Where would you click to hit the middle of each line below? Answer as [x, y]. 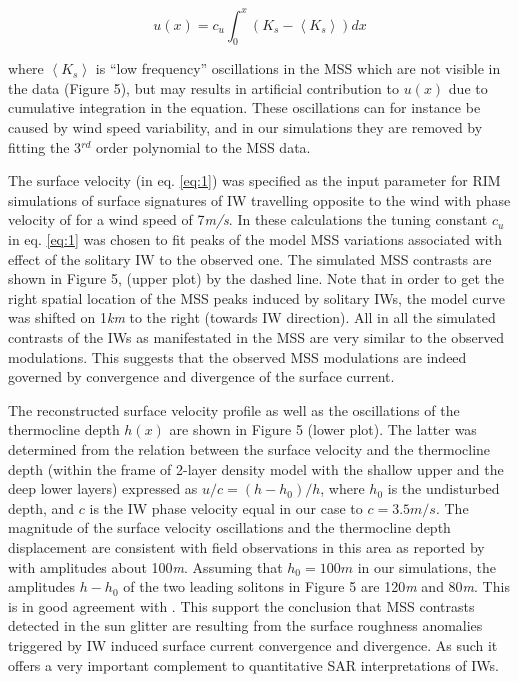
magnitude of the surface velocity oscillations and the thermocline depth [229, 527]
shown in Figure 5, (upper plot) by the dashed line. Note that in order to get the [256, 278]
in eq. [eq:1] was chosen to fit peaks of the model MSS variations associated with [255, 239]
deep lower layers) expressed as [103, 488]
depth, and [41, 507]
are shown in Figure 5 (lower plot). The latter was [323, 429]
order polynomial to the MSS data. [203, 146]
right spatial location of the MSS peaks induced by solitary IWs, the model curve [257, 297]
